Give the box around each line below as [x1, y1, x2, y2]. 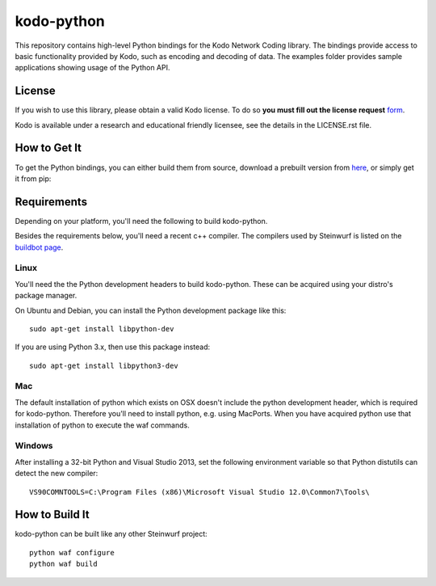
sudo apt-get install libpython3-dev [29, 360, 179, 370]
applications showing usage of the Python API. [15, 63, 170, 73]
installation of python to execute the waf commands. [15, 420, 190, 430]
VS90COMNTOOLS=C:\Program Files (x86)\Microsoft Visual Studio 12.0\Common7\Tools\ [29, 487, 371, 496]
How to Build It [15, 508, 90, 521]
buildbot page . [15, 242, 64, 252]
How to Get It [15, 141, 82, 155]
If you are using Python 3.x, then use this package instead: [15, 342, 211, 352]
